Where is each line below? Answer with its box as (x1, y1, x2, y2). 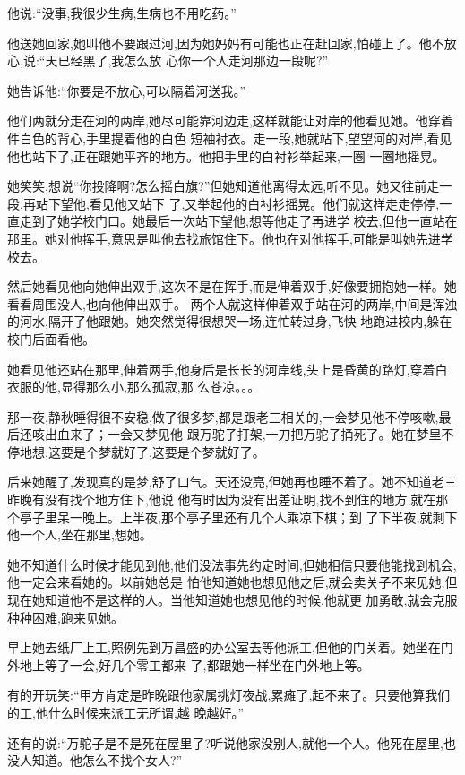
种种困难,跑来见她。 (7, 607, 124, 626)
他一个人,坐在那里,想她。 (7, 525, 152, 544)
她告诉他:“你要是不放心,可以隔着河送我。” (7, 81, 245, 99)
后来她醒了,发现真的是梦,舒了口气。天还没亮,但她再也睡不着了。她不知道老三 (7, 472, 457, 491)
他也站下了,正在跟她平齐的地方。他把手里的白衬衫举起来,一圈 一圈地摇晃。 (7, 146, 445, 165)
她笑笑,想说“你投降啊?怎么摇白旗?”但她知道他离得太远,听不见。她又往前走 (7, 177, 440, 195)
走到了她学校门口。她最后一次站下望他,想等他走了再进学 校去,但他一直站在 (19, 211, 458, 230)
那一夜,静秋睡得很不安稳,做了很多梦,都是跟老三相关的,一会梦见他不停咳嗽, (7, 407, 439, 426)
